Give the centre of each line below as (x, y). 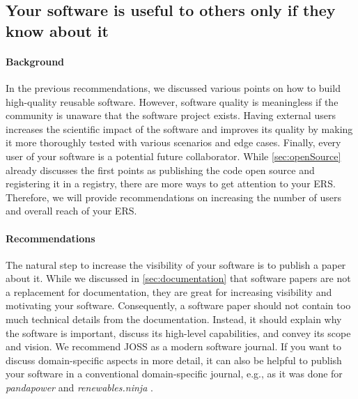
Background (35, 61)
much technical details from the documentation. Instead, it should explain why (174, 319)
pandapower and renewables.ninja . (79, 388)
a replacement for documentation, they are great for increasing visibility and (169, 291)
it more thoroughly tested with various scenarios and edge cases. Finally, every (173, 142)
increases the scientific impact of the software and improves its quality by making (179, 128)
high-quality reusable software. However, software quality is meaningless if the (172, 101)
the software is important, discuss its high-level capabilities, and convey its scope (178, 332)
